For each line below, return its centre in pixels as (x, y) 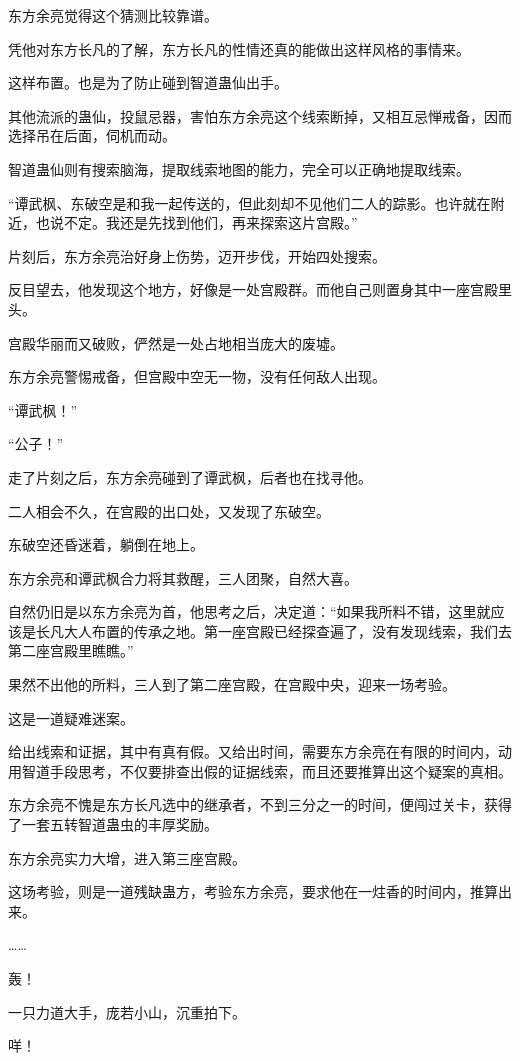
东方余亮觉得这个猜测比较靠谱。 (113, 15)
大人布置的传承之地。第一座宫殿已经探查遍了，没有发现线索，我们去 (287, 630)
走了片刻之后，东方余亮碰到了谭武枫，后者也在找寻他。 (190, 476)
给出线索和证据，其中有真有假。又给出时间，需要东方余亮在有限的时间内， (253, 751)
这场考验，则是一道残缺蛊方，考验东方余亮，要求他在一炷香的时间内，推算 (253, 891)
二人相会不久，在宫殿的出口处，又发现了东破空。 (169, 510)
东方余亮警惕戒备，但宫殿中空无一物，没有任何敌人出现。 (197, 376)
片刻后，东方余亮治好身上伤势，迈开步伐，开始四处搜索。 (197, 255)
